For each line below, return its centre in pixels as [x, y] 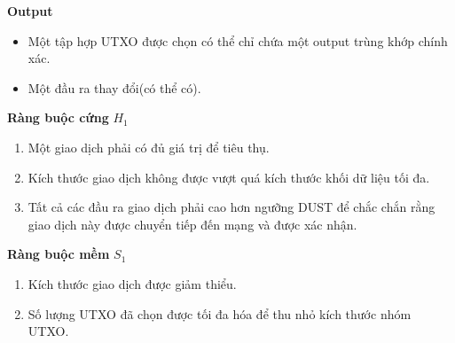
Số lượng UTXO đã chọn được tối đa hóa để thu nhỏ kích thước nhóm [220, 313]
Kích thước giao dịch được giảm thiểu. [132, 283]
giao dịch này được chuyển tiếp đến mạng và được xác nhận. [192, 224]
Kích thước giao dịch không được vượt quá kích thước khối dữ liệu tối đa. [229, 177]
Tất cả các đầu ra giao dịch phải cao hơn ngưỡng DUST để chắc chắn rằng [231, 207]
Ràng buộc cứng [58, 117]
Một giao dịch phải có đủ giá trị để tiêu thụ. [149, 147]
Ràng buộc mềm [59, 254]
